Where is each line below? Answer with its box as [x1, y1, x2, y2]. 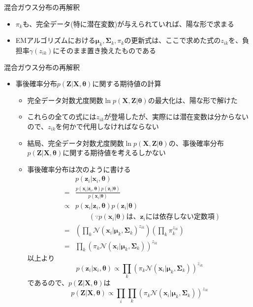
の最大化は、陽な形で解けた [148, 95, 238, 105]
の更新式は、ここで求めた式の [124, 35, 221, 45]
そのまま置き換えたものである [60, 45, 156, 55]
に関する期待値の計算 [92, 78, 161, 89]
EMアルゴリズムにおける [15, 35, 95, 45]
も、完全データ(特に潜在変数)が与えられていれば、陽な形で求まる [22, 18, 234, 29]
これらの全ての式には [27, 111, 96, 122]
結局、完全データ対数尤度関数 [27, 137, 124, 148]
